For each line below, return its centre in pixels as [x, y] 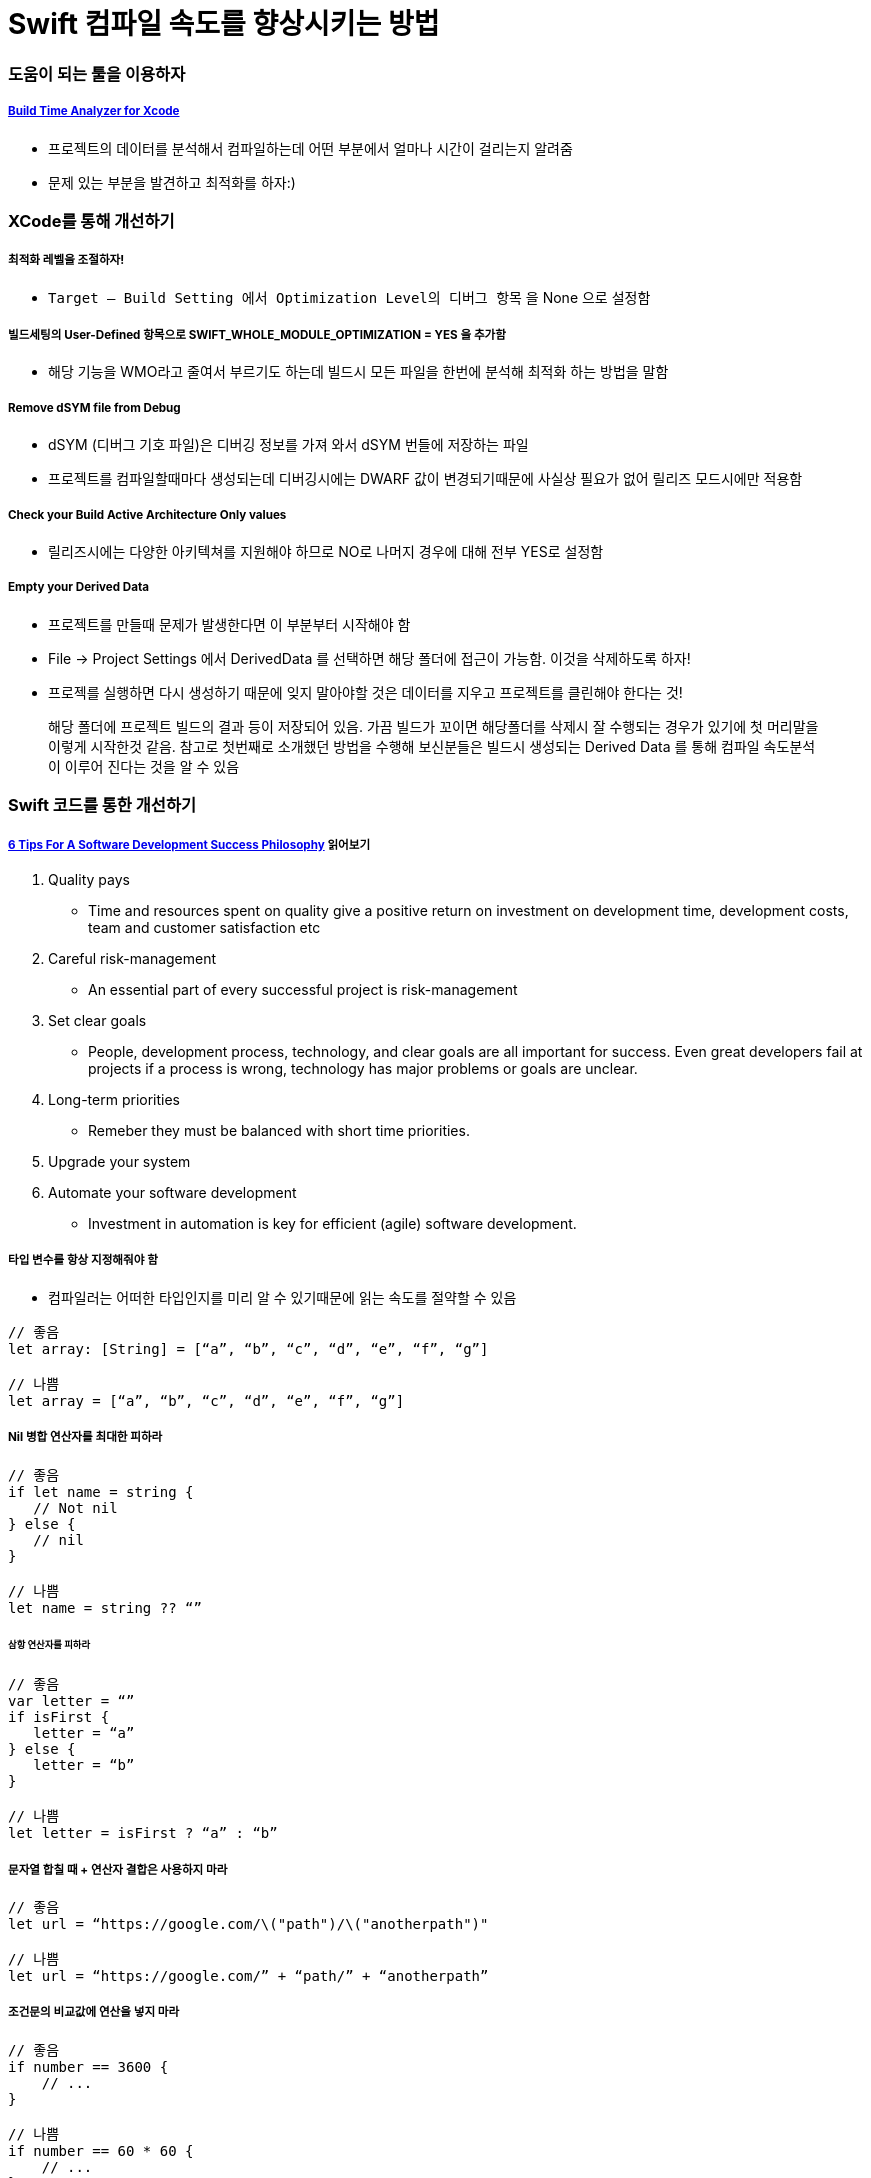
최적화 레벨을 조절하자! [66, 260]
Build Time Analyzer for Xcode [94, 111]
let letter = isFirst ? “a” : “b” [143, 1833]
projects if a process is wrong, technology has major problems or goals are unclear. [363, 1068]
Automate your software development [172, 1192]
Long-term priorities [114, 1099]
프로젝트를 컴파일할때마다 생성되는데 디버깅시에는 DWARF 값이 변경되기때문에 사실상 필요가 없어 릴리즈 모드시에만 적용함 [425, 479]
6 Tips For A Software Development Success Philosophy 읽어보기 [189, 844]
